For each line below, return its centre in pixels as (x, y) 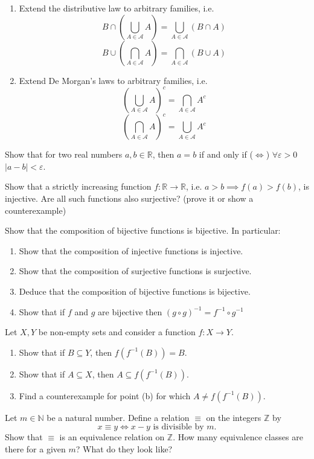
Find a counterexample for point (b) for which (105, 395)
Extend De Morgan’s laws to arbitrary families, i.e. (113, 80)
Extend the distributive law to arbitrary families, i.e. (117, 8)
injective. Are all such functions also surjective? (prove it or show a (129, 198)
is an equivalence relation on (112, 437)
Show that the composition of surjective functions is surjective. (135, 271)
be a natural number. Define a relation (118, 417)
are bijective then (130, 311)
